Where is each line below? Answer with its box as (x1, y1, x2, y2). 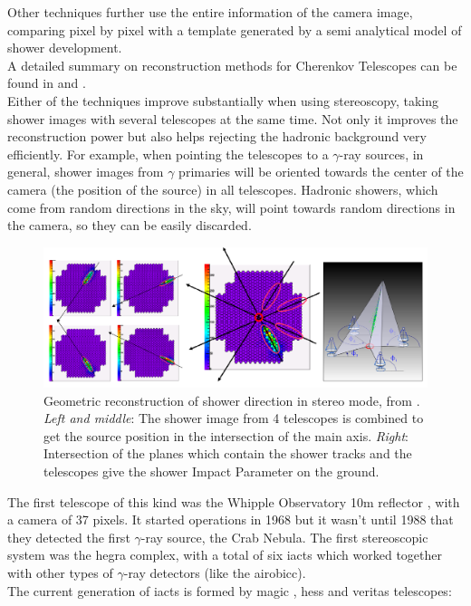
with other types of (7, 563, 113, 582)
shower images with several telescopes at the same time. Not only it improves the (7, 109, 458, 128)
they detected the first (7, 527, 130, 546)
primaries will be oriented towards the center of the (178, 162, 464, 181)
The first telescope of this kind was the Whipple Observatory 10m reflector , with (7, 492, 460, 511)
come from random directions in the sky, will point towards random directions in (7, 197, 456, 216)
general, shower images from (7, 162, 164, 181)
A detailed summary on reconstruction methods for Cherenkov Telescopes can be (7, 55, 457, 74)
